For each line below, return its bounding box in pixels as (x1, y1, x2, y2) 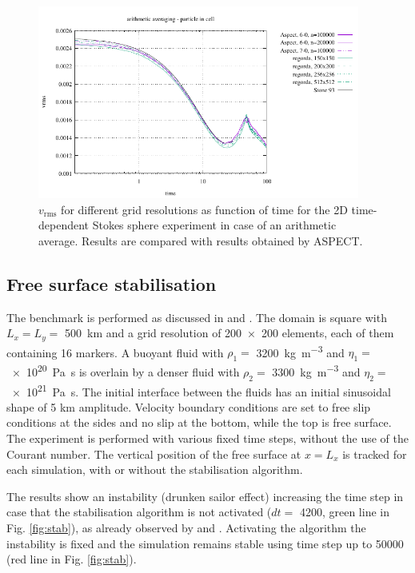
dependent (38, 217, 90, 233)
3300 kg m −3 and (272, 361, 361, 380)
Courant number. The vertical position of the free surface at (6, 445, 301, 462)
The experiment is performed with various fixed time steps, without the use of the (6, 429, 409, 446)
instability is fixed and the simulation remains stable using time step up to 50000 (6, 535, 404, 551)
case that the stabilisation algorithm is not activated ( (6, 503, 272, 520)
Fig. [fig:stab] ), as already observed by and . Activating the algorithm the (6, 519, 366, 535)
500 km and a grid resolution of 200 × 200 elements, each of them (65, 324, 394, 341)
